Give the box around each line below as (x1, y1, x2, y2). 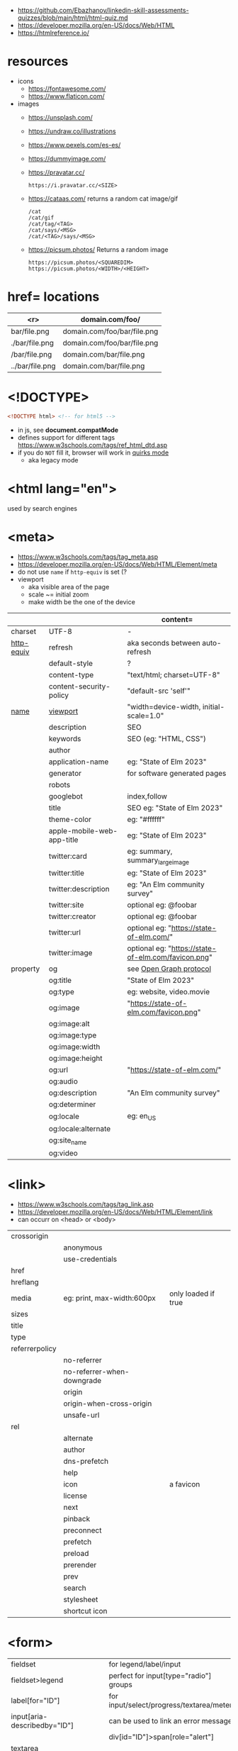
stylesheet (63, 1595, 98, 1605)
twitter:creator (48, 911, 96, 921)
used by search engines (7, 504, 78, 513)
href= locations (7, 289, 100, 305)
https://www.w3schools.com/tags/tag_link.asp (17, 1200, 154, 1208)
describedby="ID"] (11, 1721, 74, 1730)
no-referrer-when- (63, 1367, 130, 1377)
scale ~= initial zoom (28, 590, 89, 599)
